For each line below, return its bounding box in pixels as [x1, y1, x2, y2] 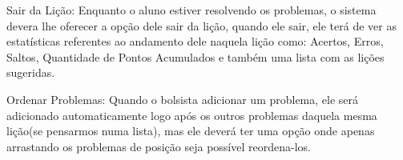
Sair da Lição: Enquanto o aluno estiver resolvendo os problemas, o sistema [6, 2, 377, 18]
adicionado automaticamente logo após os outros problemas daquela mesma [6, 106, 377, 123]
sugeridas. [6, 64, 55, 81]
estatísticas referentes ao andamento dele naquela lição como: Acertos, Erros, [6, 33, 384, 50]
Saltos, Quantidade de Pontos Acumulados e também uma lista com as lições [6, 48, 385, 65]
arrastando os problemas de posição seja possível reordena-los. [6, 138, 311, 154]
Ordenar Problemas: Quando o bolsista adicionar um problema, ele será [6, 90, 359, 107]
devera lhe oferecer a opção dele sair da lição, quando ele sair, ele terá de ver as [6, 17, 397, 34]
